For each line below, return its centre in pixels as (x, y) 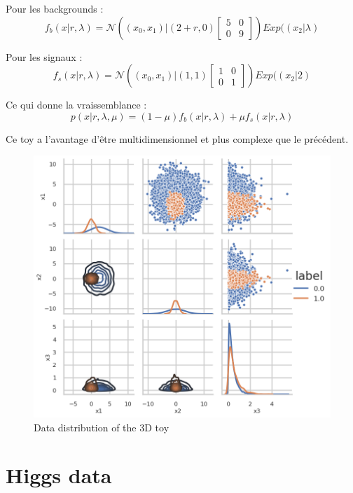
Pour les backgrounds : (55, 8)
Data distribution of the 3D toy (102, 427)
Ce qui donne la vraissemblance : (76, 105)
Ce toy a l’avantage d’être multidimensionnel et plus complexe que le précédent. (177, 138)
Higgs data (59, 475)
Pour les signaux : (44, 56)
